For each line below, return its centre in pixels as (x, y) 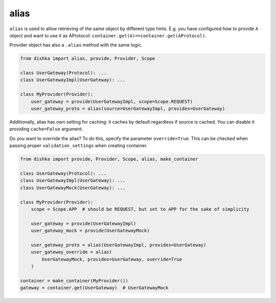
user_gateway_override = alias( (72, 252)
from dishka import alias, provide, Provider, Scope (88, 59)
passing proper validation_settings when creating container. (78, 146)
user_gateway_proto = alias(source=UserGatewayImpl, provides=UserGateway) (128, 109)
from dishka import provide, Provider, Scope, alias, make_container (109, 159)
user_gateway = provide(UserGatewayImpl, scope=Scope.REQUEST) (112, 101)
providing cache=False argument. (46, 129)
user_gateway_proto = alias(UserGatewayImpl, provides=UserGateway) (119, 245)
